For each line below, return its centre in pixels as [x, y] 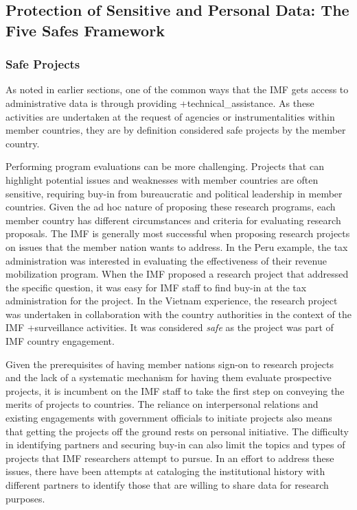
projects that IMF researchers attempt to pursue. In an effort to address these [170, 458]
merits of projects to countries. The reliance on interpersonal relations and [162, 404]
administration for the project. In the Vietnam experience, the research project [172, 301]
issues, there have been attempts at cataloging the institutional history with [165, 471]
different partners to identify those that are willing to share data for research [167, 485]
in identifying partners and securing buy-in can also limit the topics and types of [175, 445]
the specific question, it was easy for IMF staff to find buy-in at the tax [156, 287]
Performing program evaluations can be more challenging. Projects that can [165, 166]
